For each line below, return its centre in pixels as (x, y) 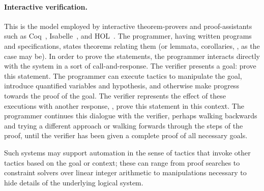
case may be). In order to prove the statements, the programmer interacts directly (132, 56)
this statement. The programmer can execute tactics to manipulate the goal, (123, 75)
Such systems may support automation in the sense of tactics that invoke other (127, 152)
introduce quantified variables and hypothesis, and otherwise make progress (122, 86)
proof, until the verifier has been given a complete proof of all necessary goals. (126, 135)
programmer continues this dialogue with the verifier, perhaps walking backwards (131, 116)
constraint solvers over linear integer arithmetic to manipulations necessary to (125, 172)
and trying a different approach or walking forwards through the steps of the (124, 125)
